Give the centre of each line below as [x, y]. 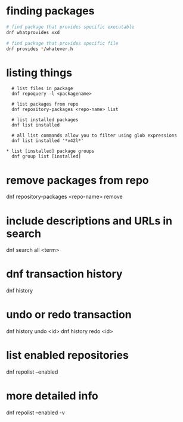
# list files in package [42, 89]
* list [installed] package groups [50, 151]
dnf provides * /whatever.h [40, 49]
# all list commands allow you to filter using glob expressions [94, 135]
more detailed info [52, 396]
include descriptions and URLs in [89, 221]
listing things [39, 73]
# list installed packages [45, 120]
